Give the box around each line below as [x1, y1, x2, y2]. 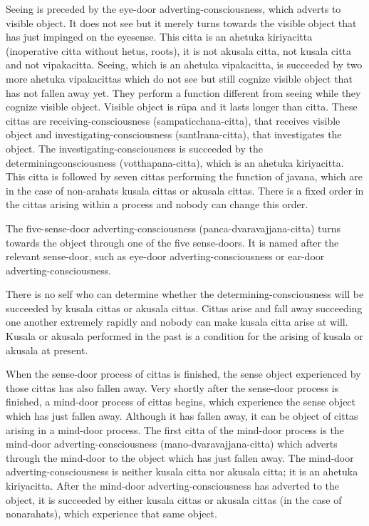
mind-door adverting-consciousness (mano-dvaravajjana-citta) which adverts [6, 436, 338, 451]
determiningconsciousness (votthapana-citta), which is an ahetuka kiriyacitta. [6, 155, 344, 170]
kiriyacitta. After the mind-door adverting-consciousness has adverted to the [6, 478, 340, 493]
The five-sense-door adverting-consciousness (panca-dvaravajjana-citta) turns [6, 220, 341, 235]
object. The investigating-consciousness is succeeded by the [6, 140, 263, 155]
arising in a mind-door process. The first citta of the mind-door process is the [6, 422, 344, 437]
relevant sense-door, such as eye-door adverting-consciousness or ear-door [6, 249, 325, 264]
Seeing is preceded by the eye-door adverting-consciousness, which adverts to [6, 1, 341, 16]
